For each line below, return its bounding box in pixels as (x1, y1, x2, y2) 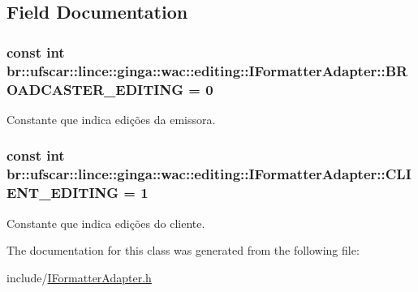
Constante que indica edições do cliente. (6, 214, 205, 231)
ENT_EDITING (6, 182, 119, 203)
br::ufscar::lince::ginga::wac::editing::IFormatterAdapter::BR (6, 60, 408, 80)
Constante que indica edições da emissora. (6, 110, 216, 127)
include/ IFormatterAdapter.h (6, 268, 152, 286)
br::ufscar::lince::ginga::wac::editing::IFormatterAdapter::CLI (6, 164, 412, 184)
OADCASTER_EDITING (6, 79, 183, 99)
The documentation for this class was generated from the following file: (6, 242, 360, 259)
